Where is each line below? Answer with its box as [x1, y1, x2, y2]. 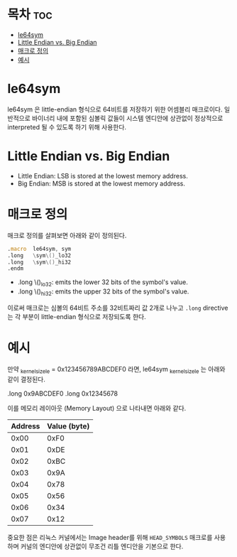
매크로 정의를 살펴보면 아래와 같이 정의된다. [7, 231, 127, 239]
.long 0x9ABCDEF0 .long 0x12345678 [7, 389, 118, 398]
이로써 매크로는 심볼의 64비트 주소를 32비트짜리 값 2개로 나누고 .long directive [7, 303, 228, 312]
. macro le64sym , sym [7, 245, 72, 252]
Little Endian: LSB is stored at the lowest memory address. [17, 171, 188, 180]
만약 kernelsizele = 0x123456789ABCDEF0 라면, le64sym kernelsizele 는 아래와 [7, 364, 226, 375]
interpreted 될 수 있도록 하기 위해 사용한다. [7, 122, 126, 131]
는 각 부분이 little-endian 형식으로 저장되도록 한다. [7, 312, 147, 320]
